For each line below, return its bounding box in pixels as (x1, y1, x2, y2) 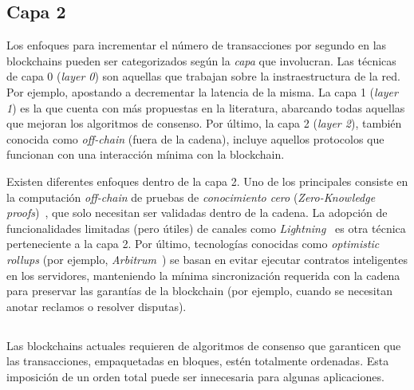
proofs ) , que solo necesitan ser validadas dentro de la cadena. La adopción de (6, 204, 388, 221)
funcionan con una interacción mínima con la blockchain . (6, 146, 285, 163)
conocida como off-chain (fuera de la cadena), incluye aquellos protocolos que (6, 130, 384, 147)
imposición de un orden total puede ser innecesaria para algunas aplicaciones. (6, 368, 384, 384)
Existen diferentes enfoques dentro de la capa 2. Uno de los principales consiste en (6, 172, 408, 189)
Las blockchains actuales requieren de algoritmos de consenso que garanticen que (6, 337, 401, 353)
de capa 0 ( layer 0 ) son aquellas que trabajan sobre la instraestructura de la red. (6, 68, 400, 85)
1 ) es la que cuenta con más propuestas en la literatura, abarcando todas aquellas (6, 99, 405, 116)
